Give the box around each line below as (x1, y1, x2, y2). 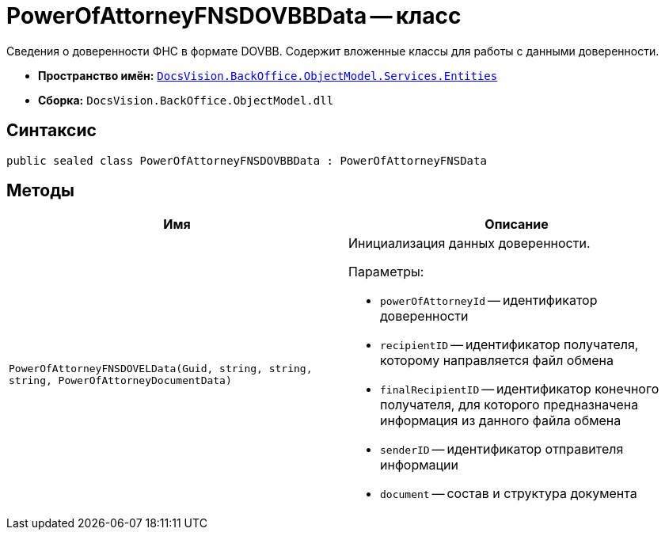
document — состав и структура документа (380, 485, 637, 502)
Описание (484, 216, 549, 233)
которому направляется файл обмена (380, 352, 614, 369)
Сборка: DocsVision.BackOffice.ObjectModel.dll (38, 93, 334, 107)
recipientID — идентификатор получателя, (380, 336, 639, 353)
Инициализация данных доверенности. (348, 235, 591, 252)
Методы (6, 181, 74, 201)
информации (380, 457, 459, 473)
